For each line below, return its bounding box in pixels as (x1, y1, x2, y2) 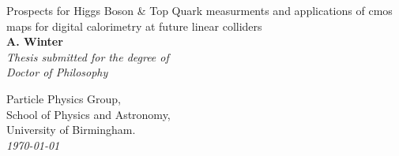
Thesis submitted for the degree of (6, 48, 169, 65)
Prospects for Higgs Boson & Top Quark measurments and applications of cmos (6, 2, 393, 18)
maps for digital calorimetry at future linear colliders (6, 17, 262, 34)
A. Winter (6, 33, 63, 50)
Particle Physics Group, (6, 90, 122, 106)
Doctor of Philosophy (6, 64, 108, 80)
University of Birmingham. (6, 121, 136, 138)
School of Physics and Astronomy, (6, 106, 171, 122)
